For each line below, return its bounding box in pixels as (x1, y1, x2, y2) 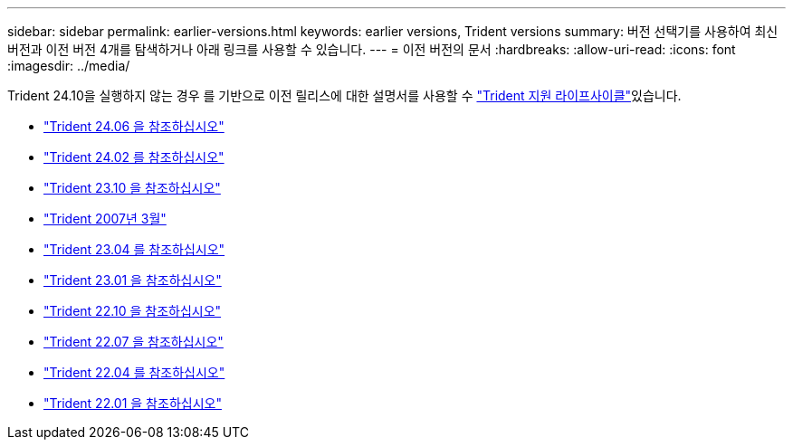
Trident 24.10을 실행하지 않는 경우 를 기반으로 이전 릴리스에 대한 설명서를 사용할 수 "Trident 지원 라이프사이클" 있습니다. (7, 88, 682, 103)
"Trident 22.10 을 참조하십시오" (43, 303, 222, 319)
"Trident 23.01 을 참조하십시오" (43, 272, 222, 288)
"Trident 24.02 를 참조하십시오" (43, 149, 225, 165)
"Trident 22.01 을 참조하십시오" (43, 395, 222, 411)
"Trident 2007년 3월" (43, 211, 167, 226)
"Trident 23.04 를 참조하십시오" (43, 242, 225, 257)
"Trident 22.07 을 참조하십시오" (43, 334, 224, 349)
